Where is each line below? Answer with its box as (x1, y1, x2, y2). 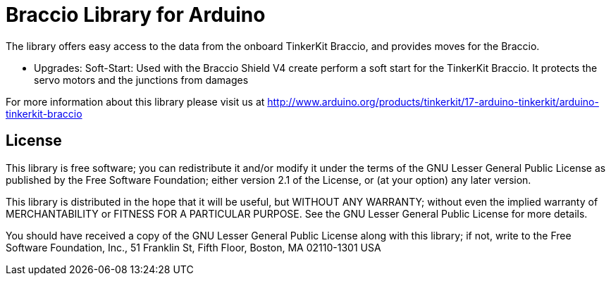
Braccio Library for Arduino (6, 3, 266, 27)
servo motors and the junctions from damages (34, 73, 249, 86)
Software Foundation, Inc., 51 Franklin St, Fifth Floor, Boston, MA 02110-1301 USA (6, 241, 381, 254)
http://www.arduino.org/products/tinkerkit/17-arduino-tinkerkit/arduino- (267, 95, 599, 108)
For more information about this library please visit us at (6, 95, 265, 108)
